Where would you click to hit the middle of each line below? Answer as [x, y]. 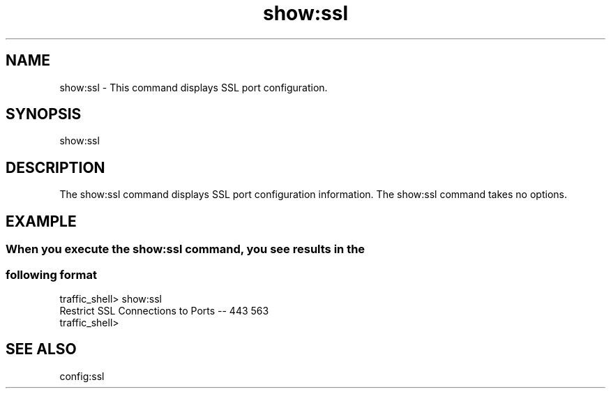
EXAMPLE [41, 221]
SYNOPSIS [44, 114]
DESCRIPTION [55, 167]
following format [51, 274]
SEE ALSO [41, 349]
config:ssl [82, 376]
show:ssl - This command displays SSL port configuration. [194, 87]
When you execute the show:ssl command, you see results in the [186, 249]
